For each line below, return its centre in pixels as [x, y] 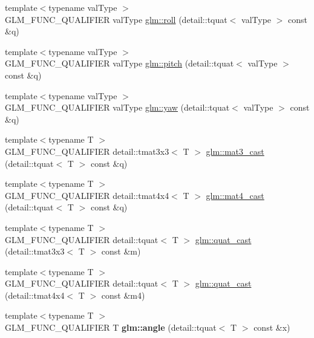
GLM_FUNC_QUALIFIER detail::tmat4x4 [87, 195]
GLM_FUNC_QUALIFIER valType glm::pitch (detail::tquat [119, 63]
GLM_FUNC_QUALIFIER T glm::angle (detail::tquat [111, 327]
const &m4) [123, 295]
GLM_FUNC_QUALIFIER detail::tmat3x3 [87, 151]
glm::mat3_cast [235, 151]
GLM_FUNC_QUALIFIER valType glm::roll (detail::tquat [116, 19]
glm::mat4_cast [235, 195]
